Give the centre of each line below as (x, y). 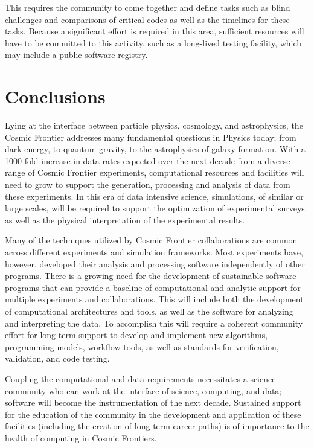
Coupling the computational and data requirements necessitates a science (140, 378)
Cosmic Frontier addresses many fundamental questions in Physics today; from (151, 137)
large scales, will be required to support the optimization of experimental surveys (155, 208)
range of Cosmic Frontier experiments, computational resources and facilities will (155, 172)
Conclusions (55, 96)
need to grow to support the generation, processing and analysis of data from (148, 184)
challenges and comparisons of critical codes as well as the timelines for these (147, 19)
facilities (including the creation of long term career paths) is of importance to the (157, 426)
